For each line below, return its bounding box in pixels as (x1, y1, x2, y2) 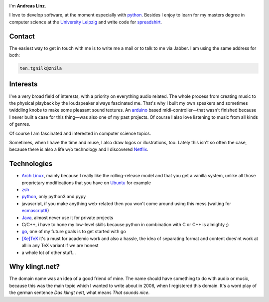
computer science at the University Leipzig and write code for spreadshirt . (9, 19, 162, 25)
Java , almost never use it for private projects (21, 215, 114, 221)
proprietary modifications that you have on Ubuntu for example (21, 180, 151, 186)
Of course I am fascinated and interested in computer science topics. (9, 130, 151, 136)
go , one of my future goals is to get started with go (21, 229, 127, 235)
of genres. (9, 121, 31, 127)
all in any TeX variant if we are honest (21, 243, 99, 249)
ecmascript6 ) (21, 208, 49, 214)
